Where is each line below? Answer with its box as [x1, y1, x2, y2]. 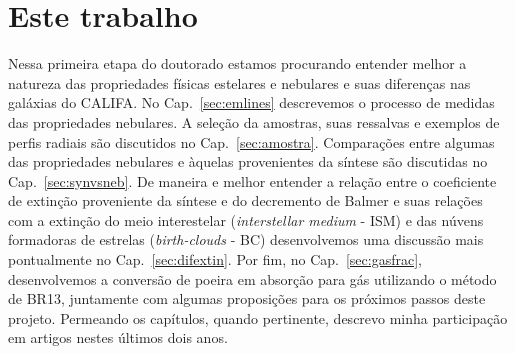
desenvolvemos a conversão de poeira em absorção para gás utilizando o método [8, 268, 497, 289]
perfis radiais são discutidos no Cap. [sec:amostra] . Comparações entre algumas [8, 131, 495, 152]
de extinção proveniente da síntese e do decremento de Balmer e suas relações [8, 190, 483, 211]
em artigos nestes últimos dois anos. [8, 327, 228, 348]
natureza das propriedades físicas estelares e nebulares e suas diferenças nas [8, 72, 471, 93]
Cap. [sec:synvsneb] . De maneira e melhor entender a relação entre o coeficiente [8, 170, 497, 191]
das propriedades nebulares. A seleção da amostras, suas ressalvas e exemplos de [8, 111, 500, 132]
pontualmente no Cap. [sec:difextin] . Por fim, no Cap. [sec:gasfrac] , [8, 249, 422, 270]
